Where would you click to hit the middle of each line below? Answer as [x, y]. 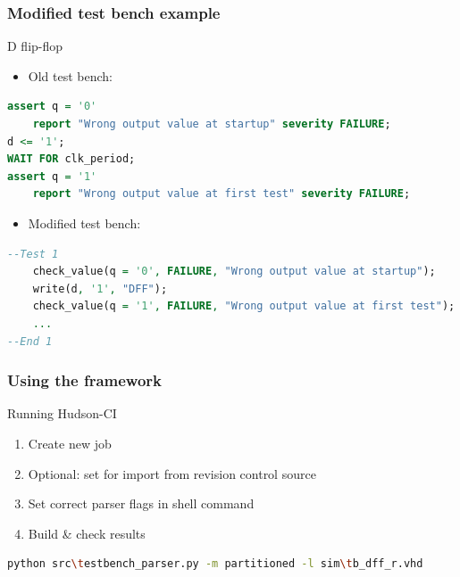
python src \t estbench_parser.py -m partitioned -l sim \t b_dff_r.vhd [215, 564]
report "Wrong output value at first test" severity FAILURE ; [222, 194]
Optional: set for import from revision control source [172, 473]
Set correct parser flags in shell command [141, 503]
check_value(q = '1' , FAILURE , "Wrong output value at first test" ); [244, 306]
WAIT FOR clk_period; [71, 159]
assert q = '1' [52, 176]
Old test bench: [70, 75]
